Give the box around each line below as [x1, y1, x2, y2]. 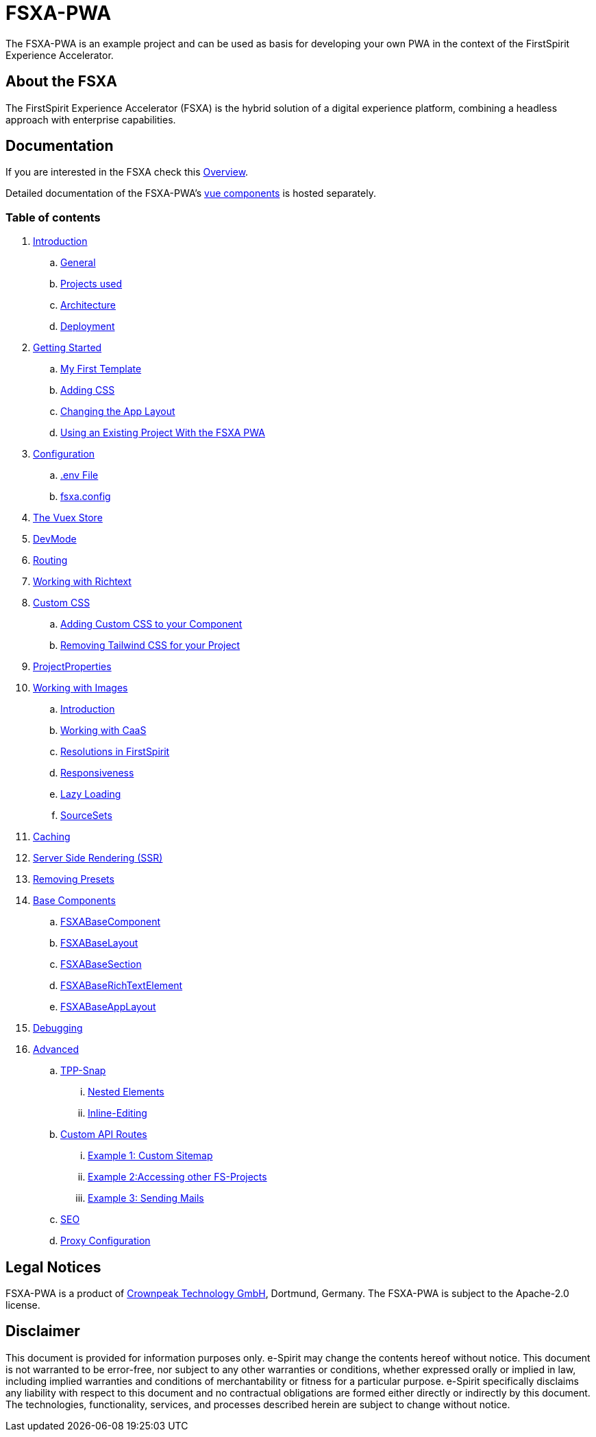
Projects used [60, 278, 123, 290]
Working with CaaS [60, 724, 147, 737]
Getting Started [33, 342, 102, 354]
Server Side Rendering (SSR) [33, 852, 163, 864]
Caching [33, 831, 71, 843]
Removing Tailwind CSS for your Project [60, 639, 240, 652]
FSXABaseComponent [60, 916, 161, 928]
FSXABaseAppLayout [60, 1001, 156, 1013]
